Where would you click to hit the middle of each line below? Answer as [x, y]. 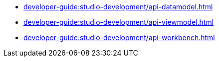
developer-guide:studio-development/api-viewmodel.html [119, 22]
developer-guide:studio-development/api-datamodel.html [118, 7]
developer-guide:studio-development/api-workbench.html [119, 37]
